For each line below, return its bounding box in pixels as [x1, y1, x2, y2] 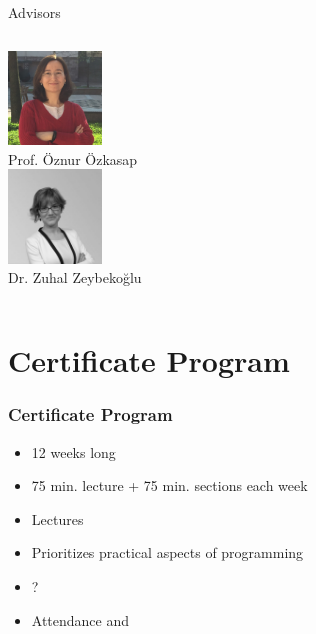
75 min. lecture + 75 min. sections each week [31, 475, 308, 496]
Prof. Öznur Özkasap [8, 148, 138, 169]
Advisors [8, 2, 61, 22]
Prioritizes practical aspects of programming [31, 542, 304, 563]
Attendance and [31, 609, 130, 630]
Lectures [31, 508, 84, 529]
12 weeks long [31, 441, 116, 462]
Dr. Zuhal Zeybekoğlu [8, 267, 142, 288]
